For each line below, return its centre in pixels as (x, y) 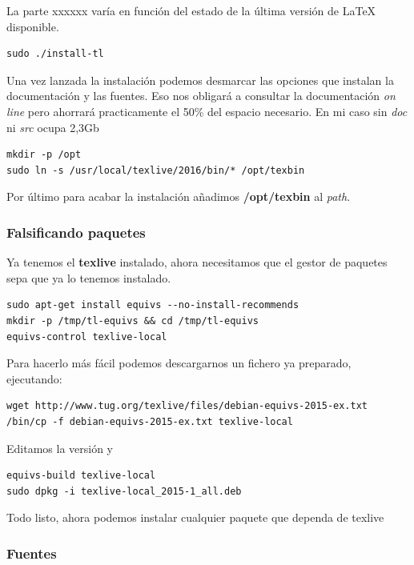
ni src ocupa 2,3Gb (53, 127)
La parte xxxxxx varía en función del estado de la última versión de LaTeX (191, 10)
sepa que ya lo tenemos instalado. (89, 277)
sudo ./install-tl (55, 54)
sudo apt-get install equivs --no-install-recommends (153, 305)
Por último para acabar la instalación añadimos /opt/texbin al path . (179, 196)
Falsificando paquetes (76, 232)
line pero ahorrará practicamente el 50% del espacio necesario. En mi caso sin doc (207, 111)
